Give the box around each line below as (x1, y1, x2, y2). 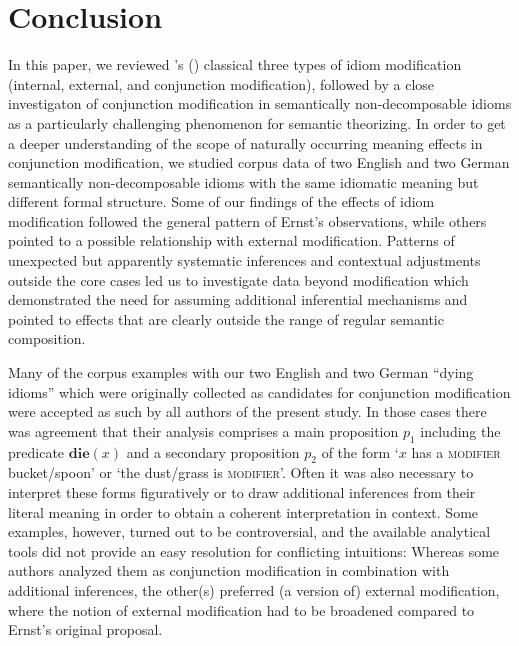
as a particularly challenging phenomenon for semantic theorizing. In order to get (8, 112, 506, 133)
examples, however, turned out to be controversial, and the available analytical (8, 521, 491, 542)
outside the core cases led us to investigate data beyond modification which (8, 269, 469, 290)
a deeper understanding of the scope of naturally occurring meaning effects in (8, 132, 483, 153)
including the (420, 420, 501, 441)
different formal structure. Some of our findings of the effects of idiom (8, 191, 435, 212)
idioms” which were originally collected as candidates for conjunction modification (8, 381, 511, 402)
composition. (8, 328, 86, 349)
